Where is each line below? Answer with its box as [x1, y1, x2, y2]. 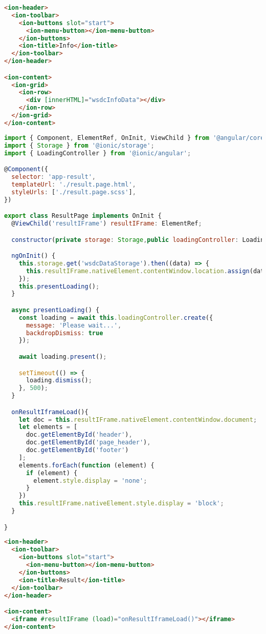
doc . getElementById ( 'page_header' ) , [26, 439, 151, 446]
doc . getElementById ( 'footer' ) [26, 446, 129, 454]
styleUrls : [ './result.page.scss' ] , [11, 188, 136, 196]
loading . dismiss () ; [26, 377, 92, 384]
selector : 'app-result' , [11, 173, 96, 180]
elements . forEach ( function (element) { [18, 461, 154, 469]
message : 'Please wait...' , [26, 321, 122, 329]
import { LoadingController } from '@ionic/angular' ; [4, 149, 191, 157]
